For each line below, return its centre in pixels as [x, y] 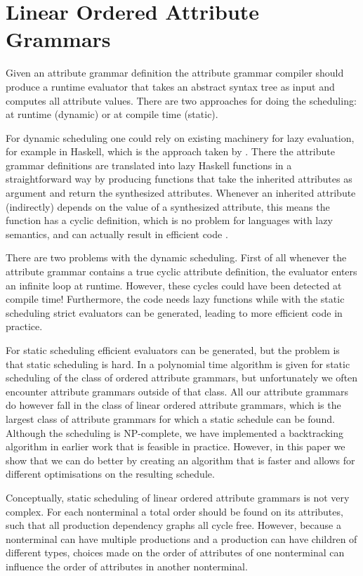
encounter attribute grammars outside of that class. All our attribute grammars [177, 391]
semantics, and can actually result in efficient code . [117, 234]
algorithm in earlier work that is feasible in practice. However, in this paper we [176, 446]
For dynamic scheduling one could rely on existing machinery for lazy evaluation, [180, 137]
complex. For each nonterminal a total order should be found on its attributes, [174, 511]
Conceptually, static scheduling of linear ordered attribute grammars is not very [178, 497]
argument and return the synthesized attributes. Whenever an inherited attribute [181, 193]
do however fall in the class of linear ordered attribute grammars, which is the [173, 405]
